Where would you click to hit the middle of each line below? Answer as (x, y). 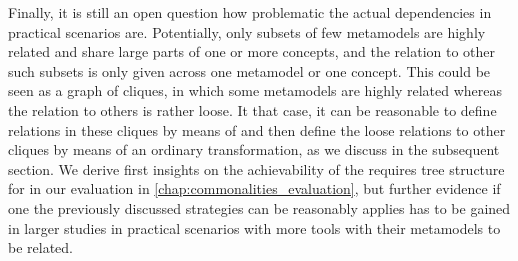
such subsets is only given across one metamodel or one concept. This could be (249, 70)
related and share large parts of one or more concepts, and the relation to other (252, 51)
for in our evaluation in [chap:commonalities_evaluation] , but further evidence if (254, 188)
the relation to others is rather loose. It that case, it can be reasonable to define (252, 109)
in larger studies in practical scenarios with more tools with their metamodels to (254, 227)
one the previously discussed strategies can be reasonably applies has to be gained (259, 207)
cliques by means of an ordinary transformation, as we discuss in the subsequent (254, 149)
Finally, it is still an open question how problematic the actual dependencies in (250, 12)
